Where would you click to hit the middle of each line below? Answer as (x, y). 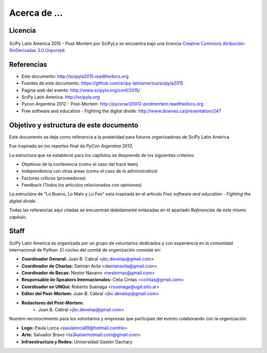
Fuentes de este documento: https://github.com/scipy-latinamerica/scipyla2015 (102, 83)
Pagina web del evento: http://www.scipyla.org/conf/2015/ (81, 90)
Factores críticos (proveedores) (54, 178)
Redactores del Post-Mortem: (53, 303)
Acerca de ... (36, 13)
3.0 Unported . (52, 50)
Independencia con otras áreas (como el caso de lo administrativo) (89, 171)
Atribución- (234, 43)
